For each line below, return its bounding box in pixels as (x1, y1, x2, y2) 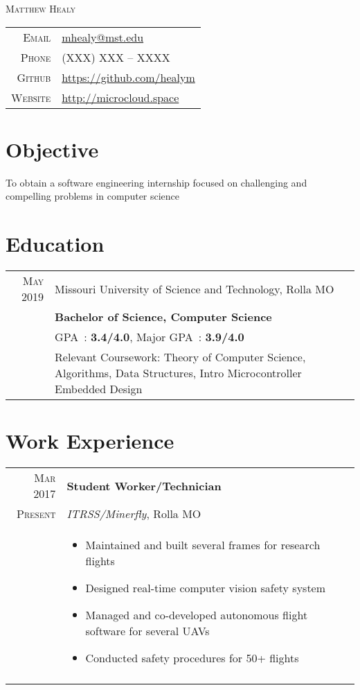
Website (11, 89, 51, 105)
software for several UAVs (85, 623, 210, 639)
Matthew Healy (6, 1, 75, 15)
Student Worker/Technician (66, 477, 222, 494)
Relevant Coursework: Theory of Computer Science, (55, 349, 306, 365)
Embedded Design (55, 381, 143, 397)
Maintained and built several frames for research (85, 537, 321, 553)
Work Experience (6, 426, 174, 455)
